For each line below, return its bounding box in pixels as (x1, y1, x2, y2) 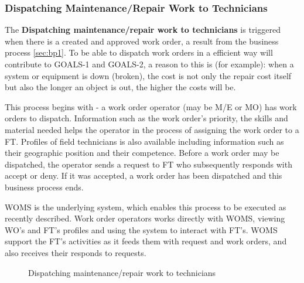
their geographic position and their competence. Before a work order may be (5, 146, 279, 159)
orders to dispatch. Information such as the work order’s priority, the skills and (5, 112, 288, 124)
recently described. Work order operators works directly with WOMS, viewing (5, 212, 285, 224)
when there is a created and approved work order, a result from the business (5, 35, 279, 47)
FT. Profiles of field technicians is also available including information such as (5, 135, 284, 147)
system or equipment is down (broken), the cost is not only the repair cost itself (5, 69, 292, 81)
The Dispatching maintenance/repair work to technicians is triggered (5, 23, 281, 36)
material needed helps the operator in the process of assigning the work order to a (5, 123, 299, 135)
